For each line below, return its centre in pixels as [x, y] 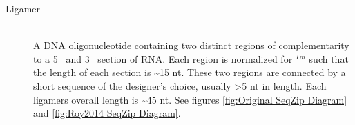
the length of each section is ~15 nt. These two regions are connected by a [190, 72]
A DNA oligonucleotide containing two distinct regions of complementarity [191, 45]
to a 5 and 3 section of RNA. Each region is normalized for [163, 58]
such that [329, 58]
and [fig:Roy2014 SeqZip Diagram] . [107, 113]
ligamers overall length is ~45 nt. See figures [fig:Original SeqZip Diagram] [190, 99]
